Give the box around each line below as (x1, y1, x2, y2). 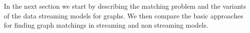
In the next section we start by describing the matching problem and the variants (4, 1, 246, 11)
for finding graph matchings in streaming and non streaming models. (4, 20, 208, 30)
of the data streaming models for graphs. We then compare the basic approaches (4, 10, 243, 20)
